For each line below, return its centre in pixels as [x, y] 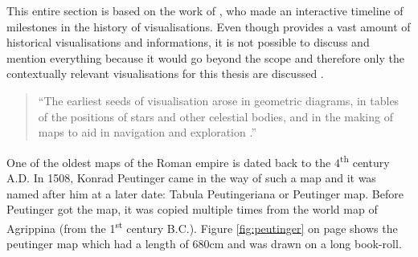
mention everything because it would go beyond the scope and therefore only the [205, 57]
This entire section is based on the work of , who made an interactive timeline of [205, 10]
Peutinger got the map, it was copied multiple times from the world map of [192, 209]
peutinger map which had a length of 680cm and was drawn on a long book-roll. [204, 244]
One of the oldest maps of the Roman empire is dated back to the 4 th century [198, 161]
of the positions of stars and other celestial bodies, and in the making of [215, 116]
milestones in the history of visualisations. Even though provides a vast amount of [209, 26]
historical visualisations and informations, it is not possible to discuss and [188, 42]
